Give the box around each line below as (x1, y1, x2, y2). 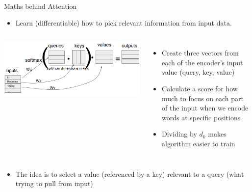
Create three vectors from (162, 48, 239, 58)
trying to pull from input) (15, 178, 93, 189)
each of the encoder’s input (162, 57, 243, 67)
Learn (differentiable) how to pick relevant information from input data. (15, 17, 232, 27)
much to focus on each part (162, 93, 244, 103)
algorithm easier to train (162, 138, 235, 148)
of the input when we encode (162, 103, 249, 113)
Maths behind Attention (4, 1, 77, 11)
